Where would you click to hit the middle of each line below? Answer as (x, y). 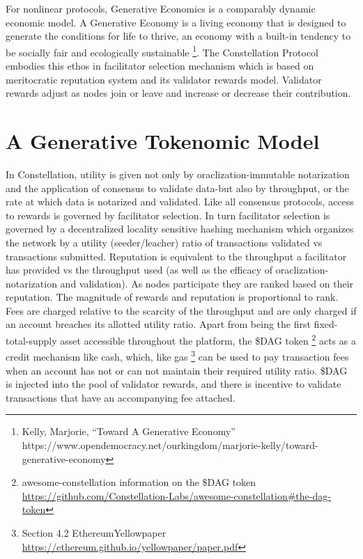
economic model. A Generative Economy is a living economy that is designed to (176, 22)
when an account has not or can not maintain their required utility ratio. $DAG (177, 370)
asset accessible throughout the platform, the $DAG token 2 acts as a (208, 339)
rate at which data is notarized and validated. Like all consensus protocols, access (180, 202)
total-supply (31, 340)
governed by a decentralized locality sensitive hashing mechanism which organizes (180, 229)
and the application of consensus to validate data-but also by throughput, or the (177, 188)
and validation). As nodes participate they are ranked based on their (207, 283)
